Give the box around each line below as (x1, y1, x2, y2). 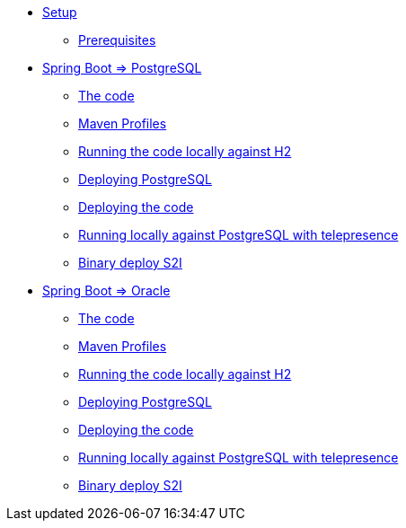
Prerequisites (78, 32, 156, 48)
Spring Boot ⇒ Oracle (42, 283, 171, 298)
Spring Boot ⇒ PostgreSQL (42, 60, 202, 75)
